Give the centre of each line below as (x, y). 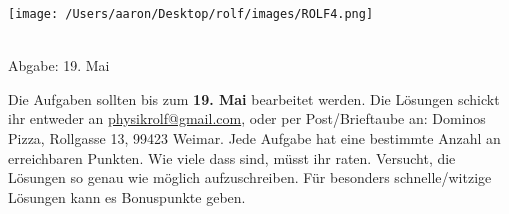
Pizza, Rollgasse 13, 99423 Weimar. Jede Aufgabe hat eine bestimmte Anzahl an (254, 138)
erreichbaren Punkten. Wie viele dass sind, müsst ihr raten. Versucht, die (232, 157)
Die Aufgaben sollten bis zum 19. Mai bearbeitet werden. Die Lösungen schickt (254, 98)
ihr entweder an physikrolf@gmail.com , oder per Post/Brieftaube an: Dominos (247, 118)
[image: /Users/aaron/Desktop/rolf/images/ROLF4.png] (191, 14)
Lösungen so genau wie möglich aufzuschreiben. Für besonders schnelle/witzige (250, 177)
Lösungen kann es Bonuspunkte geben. (127, 196)
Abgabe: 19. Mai (59, 65)
